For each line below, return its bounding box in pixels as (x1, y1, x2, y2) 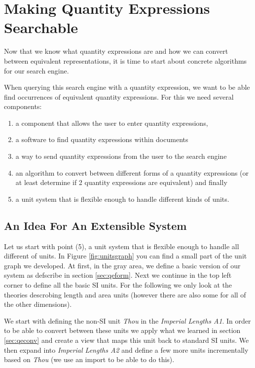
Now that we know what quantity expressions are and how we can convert (4, 46, 228, 56)
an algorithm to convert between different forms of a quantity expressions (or (15, 167, 249, 178)
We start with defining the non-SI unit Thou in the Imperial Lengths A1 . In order (4, 315, 251, 326)
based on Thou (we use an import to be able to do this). (4, 354, 175, 365)
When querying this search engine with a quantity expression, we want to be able (4, 82, 250, 92)
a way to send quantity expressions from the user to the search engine (15, 151, 227, 161)
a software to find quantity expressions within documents (15, 134, 188, 145)
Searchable (4, 17, 78, 37)
